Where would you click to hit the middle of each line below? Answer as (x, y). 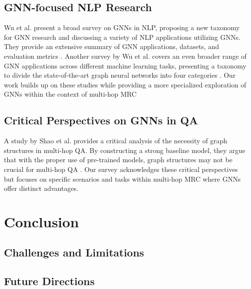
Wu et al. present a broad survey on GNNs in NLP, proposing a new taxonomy (122, 27)
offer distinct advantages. (41, 188)
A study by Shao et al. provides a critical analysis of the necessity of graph (116, 141)
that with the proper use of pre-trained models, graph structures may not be (118, 160)
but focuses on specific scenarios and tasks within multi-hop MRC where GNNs (122, 178)
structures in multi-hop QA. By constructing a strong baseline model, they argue (125, 150)
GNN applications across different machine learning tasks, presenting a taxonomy (125, 65)
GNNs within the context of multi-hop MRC (70, 94)
